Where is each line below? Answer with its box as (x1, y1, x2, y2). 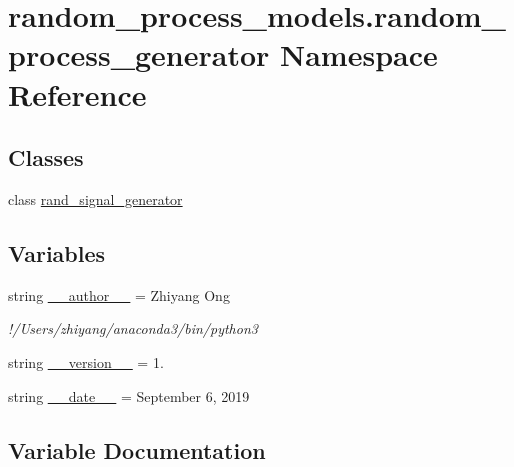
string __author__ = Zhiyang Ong (8, 284, 230, 305)
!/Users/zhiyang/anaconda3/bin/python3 (8, 318, 258, 339)
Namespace (280, 34, 438, 75)
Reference (8, 73, 147, 114)
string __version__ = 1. (8, 351, 164, 372)
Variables (8, 237, 106, 268)
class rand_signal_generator (8, 188, 183, 209)
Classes (8, 142, 84, 173)
